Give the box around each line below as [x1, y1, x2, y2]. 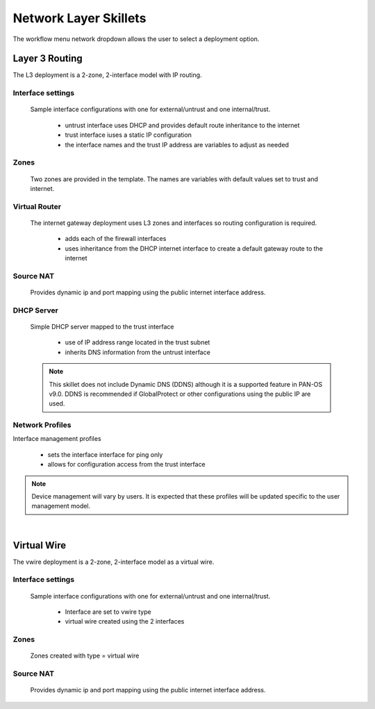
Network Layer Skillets [12, 10, 147, 26]
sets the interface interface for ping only [47, 450, 163, 458]
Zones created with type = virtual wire [30, 651, 140, 660]
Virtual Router [12, 201, 62, 211]
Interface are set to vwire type [65, 608, 152, 616]
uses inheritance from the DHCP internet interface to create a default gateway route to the [65, 244, 323, 253]
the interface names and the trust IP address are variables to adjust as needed [65, 140, 290, 149]
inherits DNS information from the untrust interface [65, 348, 211, 356]
